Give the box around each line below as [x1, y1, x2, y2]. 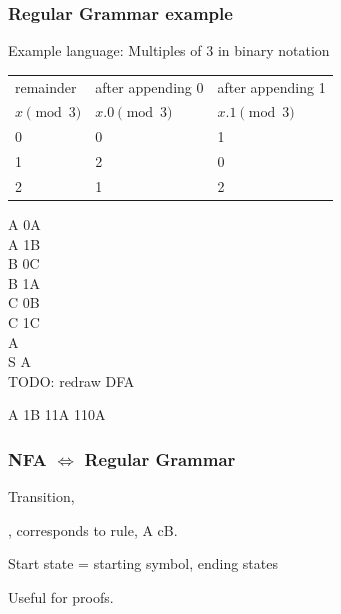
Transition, [8, 486, 75, 507]
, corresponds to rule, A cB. [8, 519, 178, 540]
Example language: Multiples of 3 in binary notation [8, 40, 330, 61]
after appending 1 [217, 76, 326, 97]
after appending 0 [95, 76, 204, 97]
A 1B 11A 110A [8, 404, 106, 425]
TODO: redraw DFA [8, 370, 135, 391]
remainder [15, 76, 77, 97]
